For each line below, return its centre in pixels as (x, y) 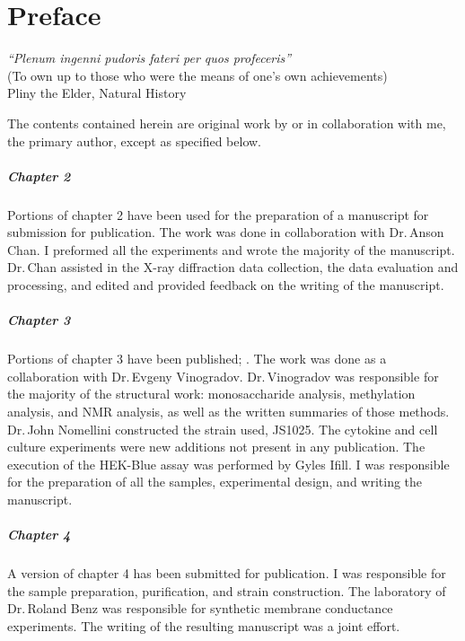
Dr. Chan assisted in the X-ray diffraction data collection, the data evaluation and (233, 267)
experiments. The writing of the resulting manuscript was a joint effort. (204, 625)
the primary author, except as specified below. (134, 140)
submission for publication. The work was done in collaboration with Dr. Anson (226, 232)
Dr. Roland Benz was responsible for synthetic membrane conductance (200, 608)
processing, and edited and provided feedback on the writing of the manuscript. (226, 285)
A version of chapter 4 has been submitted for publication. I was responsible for (227, 573)
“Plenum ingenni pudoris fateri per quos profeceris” (149, 58)
